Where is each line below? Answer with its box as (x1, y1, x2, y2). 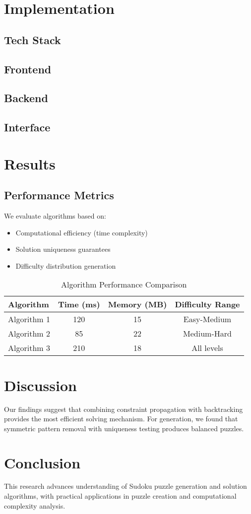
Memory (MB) (108, 298, 167, 310)
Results (4, 153, 56, 173)
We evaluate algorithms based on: (4, 211, 106, 221)
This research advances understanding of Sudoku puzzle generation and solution (4, 481, 247, 491)
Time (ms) (58, 298, 100, 310)
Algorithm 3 (8, 342, 50, 354)
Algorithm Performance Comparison (61, 279, 187, 290)
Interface (4, 119, 51, 135)
